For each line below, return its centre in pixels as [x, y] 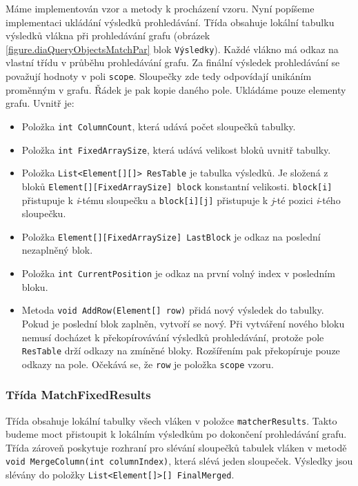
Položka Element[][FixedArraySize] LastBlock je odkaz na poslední [171, 236]
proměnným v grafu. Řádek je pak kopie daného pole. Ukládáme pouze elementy [176, 89]
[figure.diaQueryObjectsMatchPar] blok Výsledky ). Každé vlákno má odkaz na [172, 49]
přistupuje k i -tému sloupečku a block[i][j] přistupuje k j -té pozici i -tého [181, 200]
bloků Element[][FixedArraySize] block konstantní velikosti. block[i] [177, 186]
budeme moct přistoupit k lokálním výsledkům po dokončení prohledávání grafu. [176, 434]
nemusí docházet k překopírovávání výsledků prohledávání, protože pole [173, 337]
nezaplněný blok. [57, 250]
